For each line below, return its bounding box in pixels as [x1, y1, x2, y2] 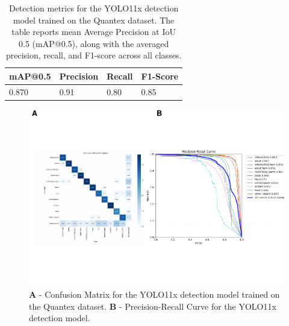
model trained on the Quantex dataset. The [13, 13, 175, 26]
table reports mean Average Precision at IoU [11, 25, 176, 38]
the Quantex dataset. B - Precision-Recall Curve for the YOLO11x [29, 299, 276, 312]
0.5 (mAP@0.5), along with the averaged [19, 37, 169, 49]
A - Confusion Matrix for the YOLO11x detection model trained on [29, 288, 280, 301]
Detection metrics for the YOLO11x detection [8, 2, 179, 14]
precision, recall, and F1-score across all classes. [5, 49, 182, 61]
